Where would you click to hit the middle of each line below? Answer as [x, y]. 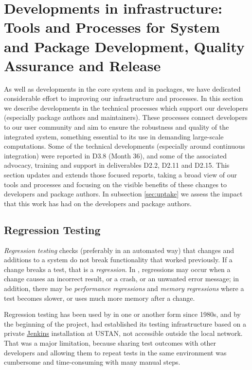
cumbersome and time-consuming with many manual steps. [92, 362]
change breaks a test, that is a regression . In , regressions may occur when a [117, 269]
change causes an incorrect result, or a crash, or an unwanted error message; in [121, 279]
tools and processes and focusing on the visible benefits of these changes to [116, 184]
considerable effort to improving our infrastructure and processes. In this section [124, 98]
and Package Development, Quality [124, 46]
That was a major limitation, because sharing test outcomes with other [110, 342]
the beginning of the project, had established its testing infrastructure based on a [125, 323]
